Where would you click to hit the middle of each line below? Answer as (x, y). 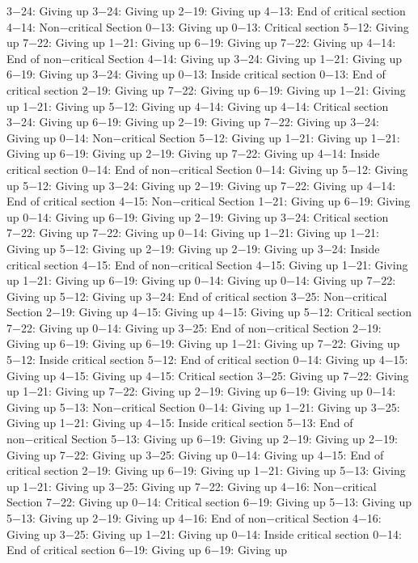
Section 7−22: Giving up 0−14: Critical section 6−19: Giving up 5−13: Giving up (209, 502)
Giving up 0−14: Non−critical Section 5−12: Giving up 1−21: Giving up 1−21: (203, 137)
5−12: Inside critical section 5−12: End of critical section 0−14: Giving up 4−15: (207, 360)
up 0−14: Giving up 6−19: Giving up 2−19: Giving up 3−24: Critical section (198, 216)
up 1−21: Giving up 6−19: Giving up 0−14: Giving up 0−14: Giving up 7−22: (201, 280)
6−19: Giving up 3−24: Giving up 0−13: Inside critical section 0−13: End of (196, 74)
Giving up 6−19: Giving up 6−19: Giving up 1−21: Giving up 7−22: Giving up (203, 343)
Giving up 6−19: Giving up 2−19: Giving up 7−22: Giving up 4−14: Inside (193, 153)
